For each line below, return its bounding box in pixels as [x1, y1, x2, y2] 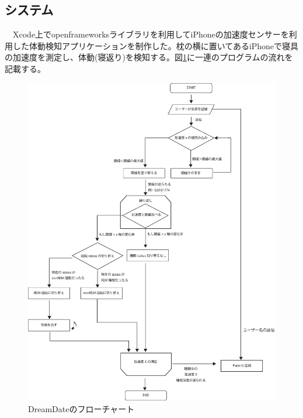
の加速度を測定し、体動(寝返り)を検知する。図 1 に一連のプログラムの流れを [5, 51, 293, 63]
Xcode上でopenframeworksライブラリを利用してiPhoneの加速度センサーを [12, 28, 289, 40]
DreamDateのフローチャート [28, 402, 135, 414]
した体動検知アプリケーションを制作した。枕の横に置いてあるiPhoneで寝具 [12, 39, 299, 52]
